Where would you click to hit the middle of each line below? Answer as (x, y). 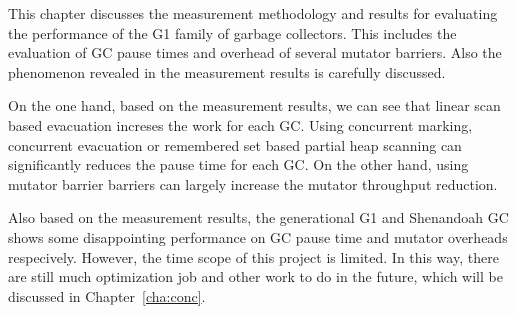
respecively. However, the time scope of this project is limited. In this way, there (253, 256)
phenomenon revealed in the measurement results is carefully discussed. (227, 71)
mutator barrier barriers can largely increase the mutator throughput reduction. (253, 183)
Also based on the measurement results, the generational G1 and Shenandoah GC (258, 217)
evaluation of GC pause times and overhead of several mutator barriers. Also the (255, 52)
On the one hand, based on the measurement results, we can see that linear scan (254, 105)
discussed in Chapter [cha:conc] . (107, 295)
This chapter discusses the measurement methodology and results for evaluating (253, 13)
